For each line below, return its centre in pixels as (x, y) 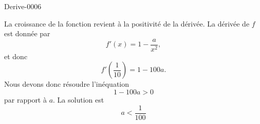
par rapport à (25, 100)
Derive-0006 (23, 6)
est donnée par (27, 33)
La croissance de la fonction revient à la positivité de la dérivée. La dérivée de (127, 23)
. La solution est (79, 100)
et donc (16, 56)
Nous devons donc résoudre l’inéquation (67, 84)
